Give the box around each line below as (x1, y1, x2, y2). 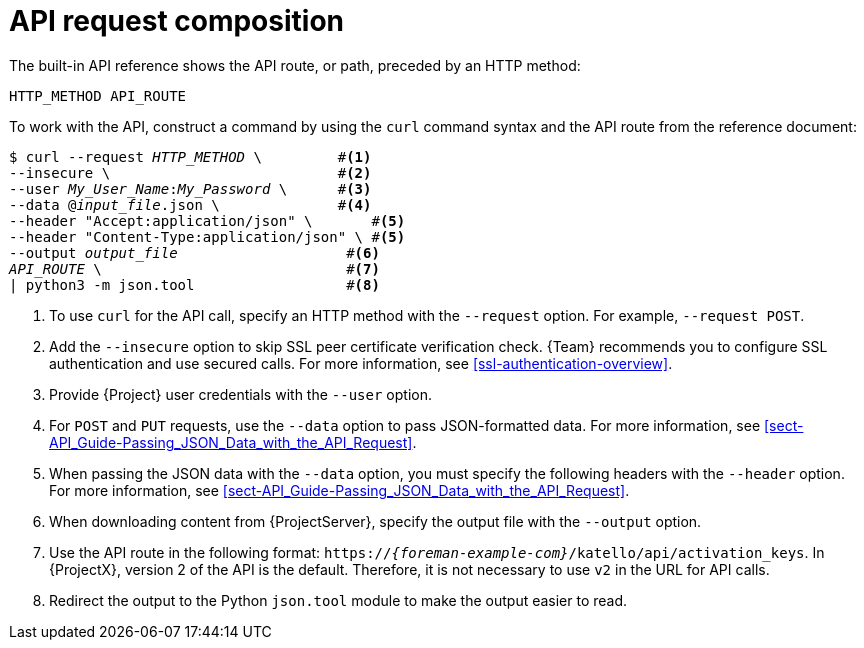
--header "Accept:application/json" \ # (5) (9, 212, 406, 229)
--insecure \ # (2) (9, 164, 372, 181)
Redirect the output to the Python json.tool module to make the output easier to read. (49, 591, 628, 609)
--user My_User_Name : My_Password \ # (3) (9, 180, 372, 197)
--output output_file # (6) (9, 244, 380, 261)
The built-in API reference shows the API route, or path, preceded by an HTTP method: (9, 56, 581, 74)
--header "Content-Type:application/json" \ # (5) (9, 228, 406, 245)
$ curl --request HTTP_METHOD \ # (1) (9, 148, 372, 165)
